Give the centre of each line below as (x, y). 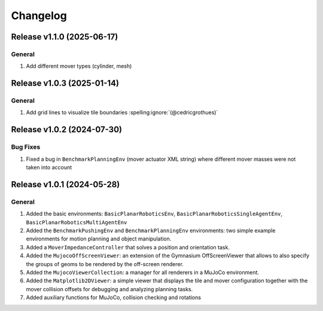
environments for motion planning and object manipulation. (99, 239)
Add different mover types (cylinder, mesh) (79, 66)
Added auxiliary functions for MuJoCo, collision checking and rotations (114, 298)
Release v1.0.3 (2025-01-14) (65, 83)
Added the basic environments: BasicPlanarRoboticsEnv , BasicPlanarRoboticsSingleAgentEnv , (154, 214)
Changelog (39, 16)
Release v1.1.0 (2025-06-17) (65, 37)
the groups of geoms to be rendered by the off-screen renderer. (105, 264)
